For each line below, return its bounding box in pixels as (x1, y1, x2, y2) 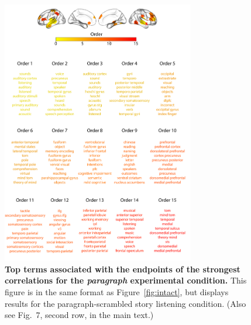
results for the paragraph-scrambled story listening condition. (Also (5, 297, 246, 309)
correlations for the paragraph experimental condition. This (5, 274, 247, 286)
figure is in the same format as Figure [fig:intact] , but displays (5, 286, 229, 298)
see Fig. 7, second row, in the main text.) (5, 309, 154, 321)
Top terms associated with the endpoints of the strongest (5, 262, 240, 275)
